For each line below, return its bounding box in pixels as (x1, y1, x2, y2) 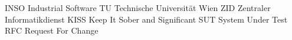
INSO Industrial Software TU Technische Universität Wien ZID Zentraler (5, 2, 271, 13)
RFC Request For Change (5, 24, 99, 37)
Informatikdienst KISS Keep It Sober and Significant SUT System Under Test (5, 13, 288, 25)
